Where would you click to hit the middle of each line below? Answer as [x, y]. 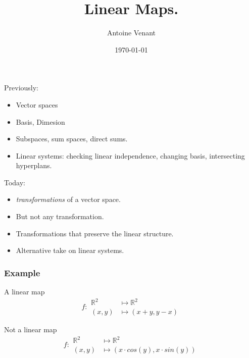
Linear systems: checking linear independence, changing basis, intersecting [130, 155]
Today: [15, 182]
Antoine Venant [131, 33]
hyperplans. [34, 165]
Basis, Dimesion [40, 121]
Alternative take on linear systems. [70, 250]
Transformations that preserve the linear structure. [95, 233]
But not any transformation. [60, 216]
